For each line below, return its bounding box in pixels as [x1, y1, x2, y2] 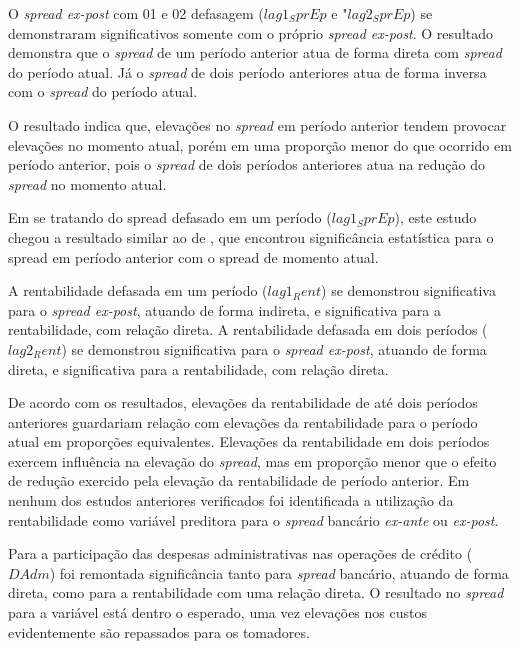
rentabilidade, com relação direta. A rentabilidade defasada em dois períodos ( [8, 319, 488, 340]
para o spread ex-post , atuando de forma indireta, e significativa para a [8, 299, 441, 320]
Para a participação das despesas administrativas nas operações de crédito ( [8, 543, 473, 564]
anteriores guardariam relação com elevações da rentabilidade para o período [8, 411, 478, 432]
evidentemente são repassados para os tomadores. [8, 621, 310, 642]
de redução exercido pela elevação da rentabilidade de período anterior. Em [8, 470, 470, 491]
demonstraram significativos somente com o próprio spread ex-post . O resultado [8, 22, 493, 43]
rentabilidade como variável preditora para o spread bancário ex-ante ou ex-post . [8, 509, 499, 530]
